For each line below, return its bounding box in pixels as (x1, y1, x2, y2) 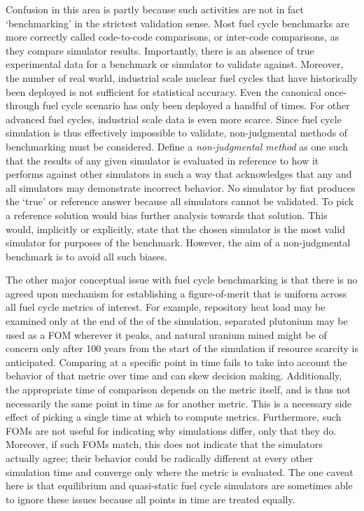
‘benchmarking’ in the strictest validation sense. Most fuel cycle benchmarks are (6, 15, 349, 30)
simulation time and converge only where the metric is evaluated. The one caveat (6, 464, 353, 479)
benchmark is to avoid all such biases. (6, 248, 167, 263)
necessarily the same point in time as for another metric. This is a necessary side (6, 395, 352, 410)
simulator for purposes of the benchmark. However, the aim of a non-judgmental (6, 235, 351, 250)
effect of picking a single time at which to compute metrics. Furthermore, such (6, 409, 342, 424)
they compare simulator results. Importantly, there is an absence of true (6, 43, 314, 57)
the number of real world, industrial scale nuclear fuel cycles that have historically (6, 70, 358, 85)
